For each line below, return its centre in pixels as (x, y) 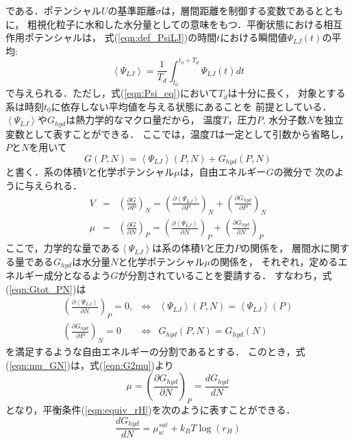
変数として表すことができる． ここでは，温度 (108, 133)
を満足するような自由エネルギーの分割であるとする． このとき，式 (155, 351)
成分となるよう (77, 275)
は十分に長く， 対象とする (287, 93)
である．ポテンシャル (53, 10)
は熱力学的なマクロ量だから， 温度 (144, 120)
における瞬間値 (254, 37)
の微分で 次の (304, 172)
